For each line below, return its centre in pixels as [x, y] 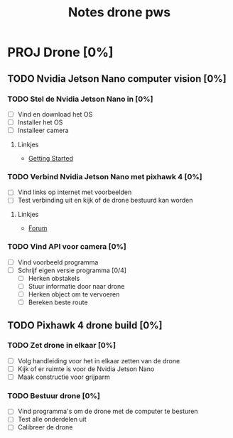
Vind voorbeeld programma [58, 262]
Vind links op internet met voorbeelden [75, 192]
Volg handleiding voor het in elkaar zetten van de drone [99, 360]
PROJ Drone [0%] [60, 52]
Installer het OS [40, 122]
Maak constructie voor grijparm [64, 377]
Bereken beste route [58, 302]
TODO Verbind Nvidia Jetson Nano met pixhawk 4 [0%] [105, 176]
